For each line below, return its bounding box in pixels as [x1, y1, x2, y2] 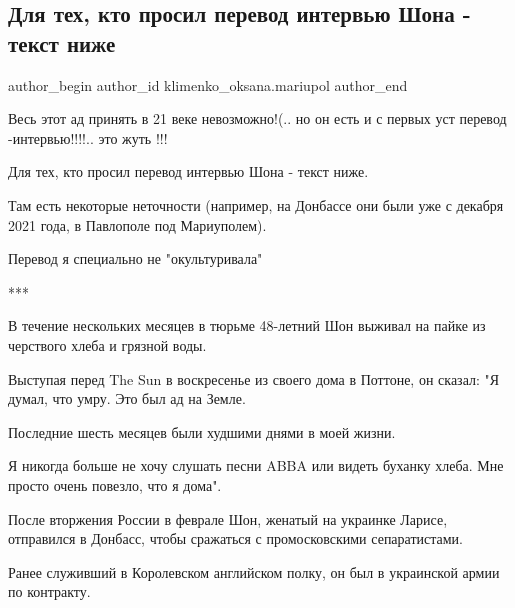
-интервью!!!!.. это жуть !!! [8, 127, 168, 148]
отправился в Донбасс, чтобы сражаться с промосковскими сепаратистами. [8, 528, 464, 549]
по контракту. [8, 581, 91, 602]
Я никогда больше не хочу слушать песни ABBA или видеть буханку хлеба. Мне [8, 455, 504, 476]
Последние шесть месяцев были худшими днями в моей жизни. [8, 421, 396, 442]
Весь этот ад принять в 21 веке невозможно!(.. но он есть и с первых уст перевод [8, 108, 507, 129]
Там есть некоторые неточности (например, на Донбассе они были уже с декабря [8, 194, 504, 215]
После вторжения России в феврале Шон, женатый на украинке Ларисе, [8, 508, 448, 529]
